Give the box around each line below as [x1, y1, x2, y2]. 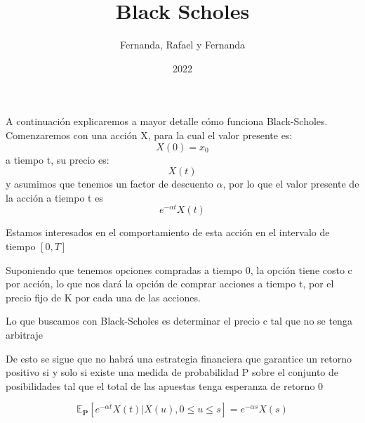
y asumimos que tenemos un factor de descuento [6, 176, 213, 191]
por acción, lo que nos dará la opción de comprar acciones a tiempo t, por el [6, 276, 334, 291]
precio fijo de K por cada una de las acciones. [6, 289, 201, 304]
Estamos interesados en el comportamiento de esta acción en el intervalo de [6, 225, 330, 240]
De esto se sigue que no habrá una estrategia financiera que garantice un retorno [6, 351, 352, 365]
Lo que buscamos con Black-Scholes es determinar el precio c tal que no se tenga [6, 313, 352, 328]
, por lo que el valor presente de [223, 176, 359, 191]
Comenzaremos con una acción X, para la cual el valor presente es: [6, 127, 293, 142]
